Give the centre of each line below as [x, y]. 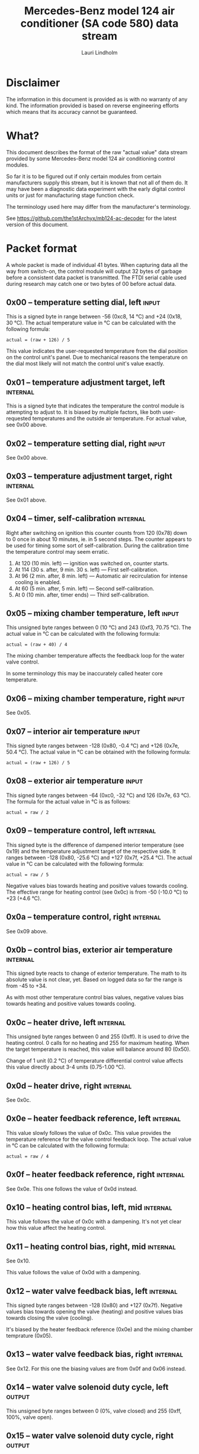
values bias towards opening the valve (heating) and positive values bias [95, 1311]
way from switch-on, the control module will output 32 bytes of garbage [94, 271]
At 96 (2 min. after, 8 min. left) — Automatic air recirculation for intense [101, 576]
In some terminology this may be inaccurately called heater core [84, 674]
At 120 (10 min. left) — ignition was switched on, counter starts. [92, 563]
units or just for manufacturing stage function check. [70, 195]
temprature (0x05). [29, 1336]
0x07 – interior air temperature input [73, 731]
